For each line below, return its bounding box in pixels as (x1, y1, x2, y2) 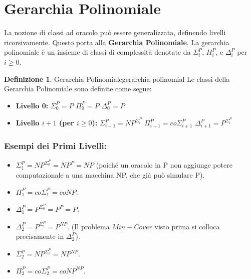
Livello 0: (16, 100, 49, 110)
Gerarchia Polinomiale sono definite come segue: (4, 83, 152, 94)
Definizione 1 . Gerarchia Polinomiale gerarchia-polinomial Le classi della (4, 73, 230, 84)
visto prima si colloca (154, 221, 220, 231)
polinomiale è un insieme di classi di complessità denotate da (4, 47, 191, 57)
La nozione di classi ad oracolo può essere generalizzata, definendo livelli (4, 27, 226, 38)
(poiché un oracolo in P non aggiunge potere (96, 160, 232, 170)
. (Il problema (67, 221, 110, 231)
